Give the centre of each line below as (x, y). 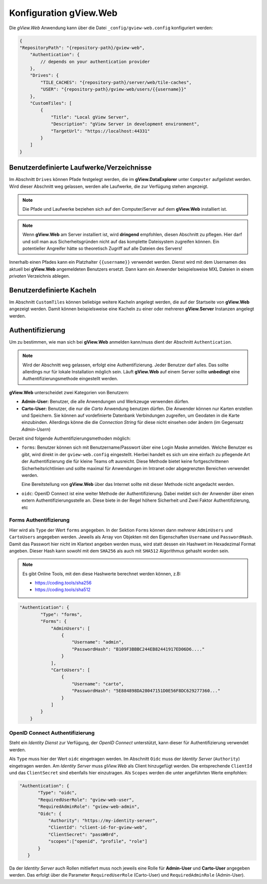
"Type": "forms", (61, 614)
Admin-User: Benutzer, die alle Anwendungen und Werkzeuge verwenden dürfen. (105, 402)
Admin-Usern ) (36, 429)
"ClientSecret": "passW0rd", (83, 834)
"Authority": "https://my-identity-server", (103, 820)
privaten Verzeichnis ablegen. (40, 276)
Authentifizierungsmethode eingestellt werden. (70, 379)
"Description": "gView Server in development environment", (125, 124)
